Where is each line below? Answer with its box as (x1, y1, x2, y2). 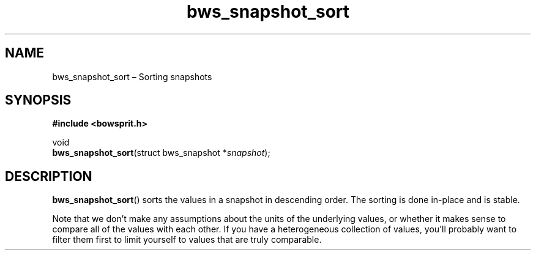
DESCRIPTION (5, 168, 92, 184)
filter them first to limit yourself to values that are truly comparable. (52, 234, 322, 245)
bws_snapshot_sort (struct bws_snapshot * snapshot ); (52, 147, 270, 158)
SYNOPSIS (5, 92, 72, 108)
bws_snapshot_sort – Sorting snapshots (52, 71, 212, 82)
